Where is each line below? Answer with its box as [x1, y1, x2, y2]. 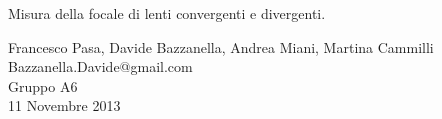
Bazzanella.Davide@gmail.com [8, 56, 193, 77]
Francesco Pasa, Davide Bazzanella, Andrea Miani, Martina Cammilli [8, 36, 434, 57]
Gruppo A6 [8, 75, 78, 96]
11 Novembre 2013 [8, 95, 121, 116]
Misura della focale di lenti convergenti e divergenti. [8, 3, 326, 23]
